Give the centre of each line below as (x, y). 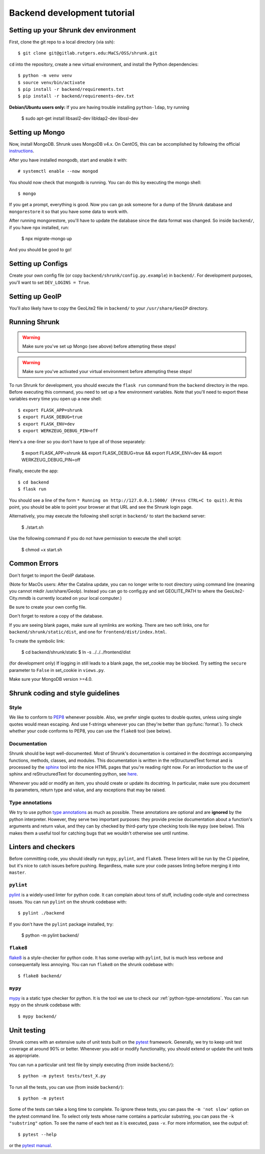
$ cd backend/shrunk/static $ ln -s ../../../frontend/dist (76, 652)
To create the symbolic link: (37, 641)
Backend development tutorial (72, 13)
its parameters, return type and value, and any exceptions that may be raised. (88, 790)
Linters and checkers (42, 847)
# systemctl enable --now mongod (58, 171)
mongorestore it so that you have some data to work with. (69, 212)
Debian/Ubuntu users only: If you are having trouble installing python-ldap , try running (99, 107)
